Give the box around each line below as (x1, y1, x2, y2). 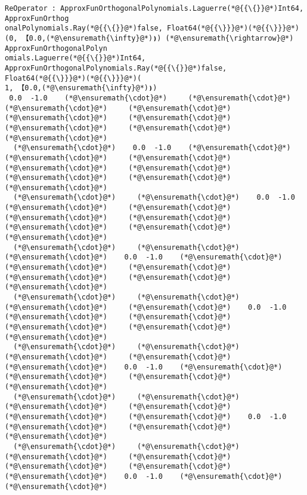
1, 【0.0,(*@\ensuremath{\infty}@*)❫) (5, 84, 157, 93)
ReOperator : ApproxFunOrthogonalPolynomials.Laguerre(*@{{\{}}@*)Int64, (5, 4, 304, 13)
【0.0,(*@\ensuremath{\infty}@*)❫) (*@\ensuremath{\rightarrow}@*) (21, 33, 294, 42)
